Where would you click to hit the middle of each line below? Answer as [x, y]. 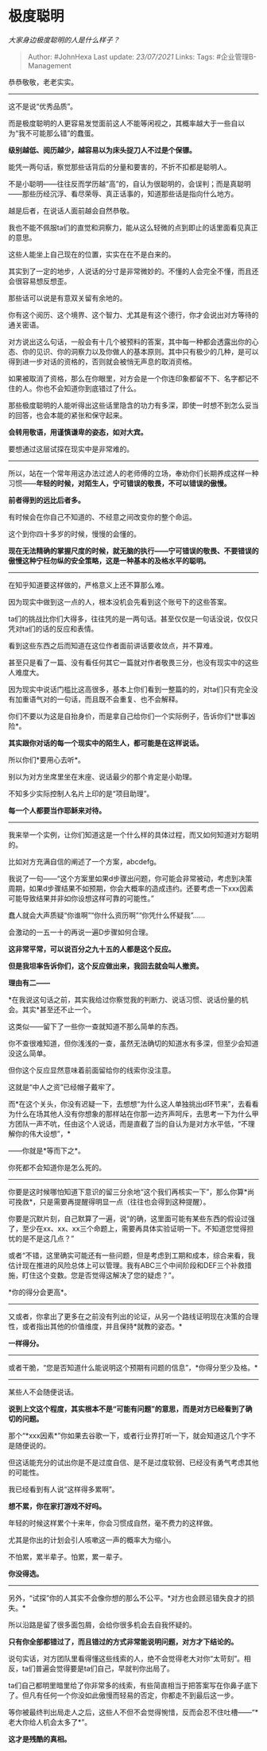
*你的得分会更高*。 [40, 1292]
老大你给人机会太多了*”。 [50, 1722]
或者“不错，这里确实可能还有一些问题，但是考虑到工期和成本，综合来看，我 [132, 1255]
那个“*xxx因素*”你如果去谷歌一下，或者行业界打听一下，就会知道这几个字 [128, 1436]
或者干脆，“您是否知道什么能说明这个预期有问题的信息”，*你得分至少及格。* [133, 1367]
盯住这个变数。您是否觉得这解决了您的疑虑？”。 [100, 1275]
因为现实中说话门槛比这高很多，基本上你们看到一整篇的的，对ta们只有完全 [130, 689]
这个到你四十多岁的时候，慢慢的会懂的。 [74, 534]
